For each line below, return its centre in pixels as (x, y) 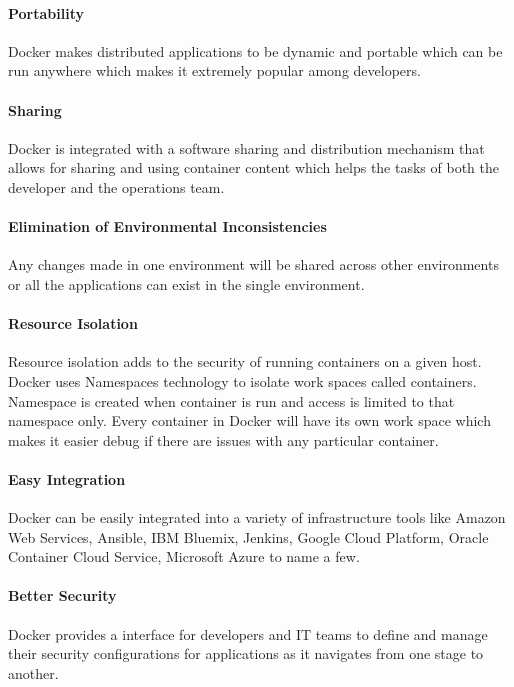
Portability (46, 12)
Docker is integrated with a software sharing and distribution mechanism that (246, 147)
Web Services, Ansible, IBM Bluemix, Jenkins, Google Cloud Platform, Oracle (248, 536)
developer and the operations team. (116, 186)
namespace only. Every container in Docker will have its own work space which (249, 420)
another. (33, 672)
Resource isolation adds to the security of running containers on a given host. (245, 361)
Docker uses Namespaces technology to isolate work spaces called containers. (242, 380)
